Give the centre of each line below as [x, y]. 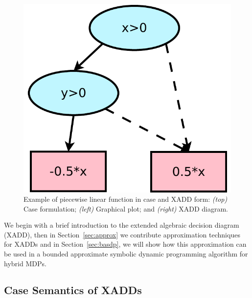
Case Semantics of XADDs [73, 289]
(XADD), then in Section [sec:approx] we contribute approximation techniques [122, 234]
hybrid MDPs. [25, 263]
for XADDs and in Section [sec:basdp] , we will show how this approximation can [125, 244]
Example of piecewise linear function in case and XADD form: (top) [126, 199]
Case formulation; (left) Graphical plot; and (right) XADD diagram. [126, 208]
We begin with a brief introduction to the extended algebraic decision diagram [122, 225]
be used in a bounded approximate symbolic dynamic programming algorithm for [126, 254]
